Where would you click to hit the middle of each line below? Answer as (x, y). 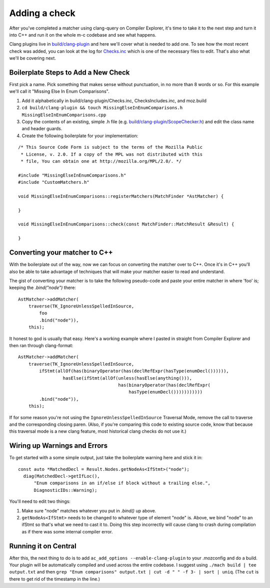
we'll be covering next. (32, 58)
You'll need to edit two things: (40, 501)
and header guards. (42, 129)
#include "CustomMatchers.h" (54, 182)
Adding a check (42, 13)
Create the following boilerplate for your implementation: (80, 136)
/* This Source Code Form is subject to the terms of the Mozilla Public (110, 147)
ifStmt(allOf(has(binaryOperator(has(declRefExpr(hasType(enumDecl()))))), (134, 371)
